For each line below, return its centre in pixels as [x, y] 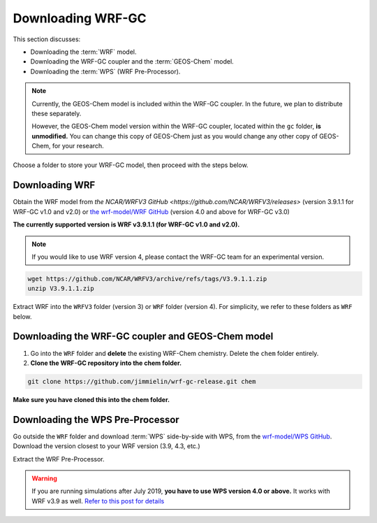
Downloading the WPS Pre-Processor [96, 420]
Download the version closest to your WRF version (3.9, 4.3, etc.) [106, 446]
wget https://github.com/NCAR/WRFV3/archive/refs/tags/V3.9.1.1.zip [147, 279]
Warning [44, 478]
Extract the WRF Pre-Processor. [59, 459]
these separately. [57, 113]
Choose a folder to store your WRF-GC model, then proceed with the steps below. [131, 165]
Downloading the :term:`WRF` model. [83, 52]
